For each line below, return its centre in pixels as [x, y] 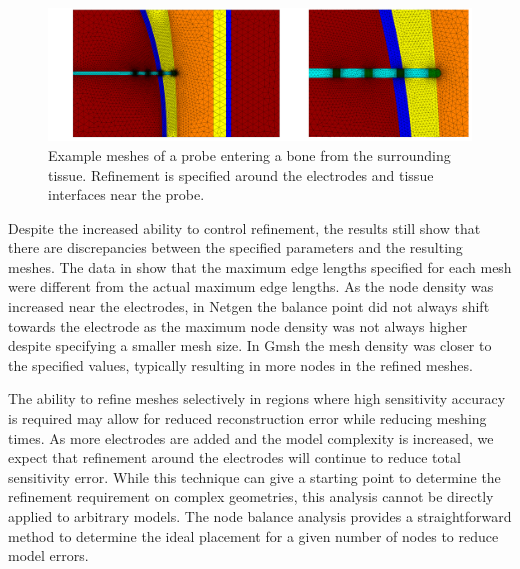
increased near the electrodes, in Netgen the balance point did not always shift [249, 306]
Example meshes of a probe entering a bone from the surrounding [249, 154]
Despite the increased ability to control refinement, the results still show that [244, 227]
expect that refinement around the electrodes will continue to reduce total [234, 457]
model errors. [48, 555]
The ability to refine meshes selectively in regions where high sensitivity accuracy [257, 398]
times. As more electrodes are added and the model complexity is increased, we [251, 437]
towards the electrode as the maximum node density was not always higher [238, 325]
